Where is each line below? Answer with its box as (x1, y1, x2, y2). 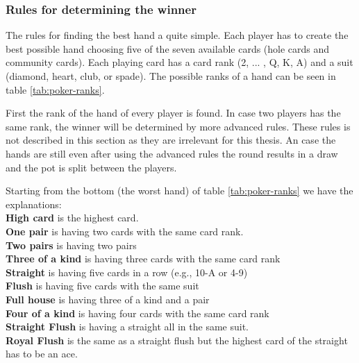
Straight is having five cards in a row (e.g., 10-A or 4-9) (6, 264, 248, 279)
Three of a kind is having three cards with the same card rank (6, 251, 281, 266)
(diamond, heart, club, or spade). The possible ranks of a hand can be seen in (6, 69, 336, 83)
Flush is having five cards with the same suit (6, 278, 199, 293)
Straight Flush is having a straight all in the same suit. (6, 319, 249, 334)
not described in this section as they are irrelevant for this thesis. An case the (6, 133, 336, 147)
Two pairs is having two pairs (6, 237, 137, 252)
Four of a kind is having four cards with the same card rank (6, 305, 269, 320)
